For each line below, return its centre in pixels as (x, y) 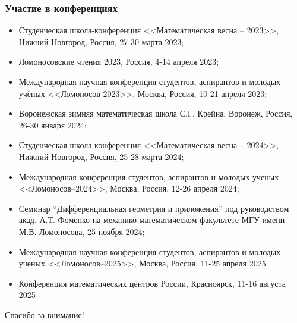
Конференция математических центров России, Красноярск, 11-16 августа (152, 283)
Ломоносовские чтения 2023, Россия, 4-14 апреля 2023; (119, 62)
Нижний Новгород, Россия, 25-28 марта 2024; (101, 156)
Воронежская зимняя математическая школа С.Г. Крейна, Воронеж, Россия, (156, 113)
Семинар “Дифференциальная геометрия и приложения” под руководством (154, 208)
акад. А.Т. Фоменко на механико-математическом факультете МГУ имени (152, 220)
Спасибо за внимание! (45, 314)
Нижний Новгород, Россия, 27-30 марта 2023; (101, 41)
